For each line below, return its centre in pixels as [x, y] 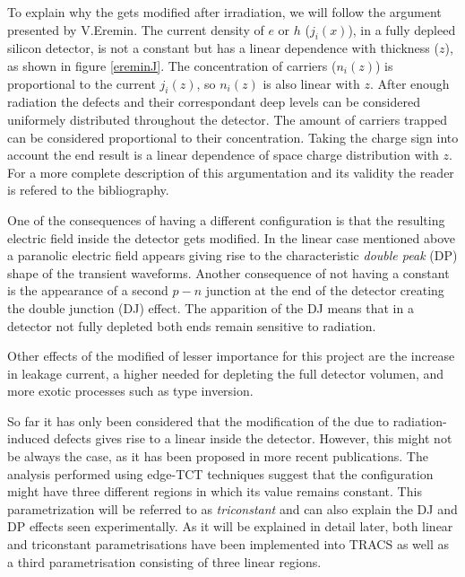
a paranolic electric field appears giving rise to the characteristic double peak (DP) [232, 255]
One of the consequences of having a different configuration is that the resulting [226, 219]
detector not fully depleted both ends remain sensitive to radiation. [192, 325]
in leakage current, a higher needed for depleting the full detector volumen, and [226, 373]
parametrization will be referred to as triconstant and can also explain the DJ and [232, 508]
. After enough [409, 83]
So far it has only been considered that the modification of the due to [198, 420]
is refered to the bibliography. [88, 190]
